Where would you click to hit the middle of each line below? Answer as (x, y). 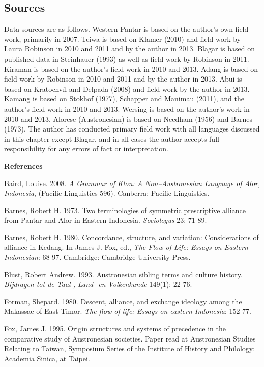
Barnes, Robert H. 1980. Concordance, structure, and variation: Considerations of (131, 237)
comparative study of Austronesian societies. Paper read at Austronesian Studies (130, 338)
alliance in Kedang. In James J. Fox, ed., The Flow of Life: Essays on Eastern (126, 247)
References (23, 165)
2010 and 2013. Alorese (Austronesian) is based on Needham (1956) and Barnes (128, 119)
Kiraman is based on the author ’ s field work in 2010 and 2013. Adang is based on (131, 69)
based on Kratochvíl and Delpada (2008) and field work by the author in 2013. (127, 88)
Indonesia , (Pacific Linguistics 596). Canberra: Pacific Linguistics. (107, 193)
